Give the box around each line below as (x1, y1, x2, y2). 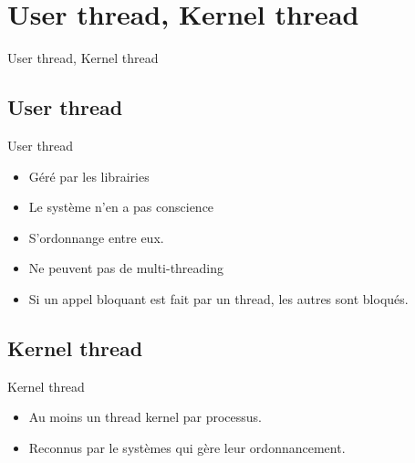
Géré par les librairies (28, 166, 150, 185)
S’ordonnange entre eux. (28, 227, 164, 247)
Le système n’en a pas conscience (28, 197, 214, 216)
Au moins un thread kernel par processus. (28, 407, 262, 426)
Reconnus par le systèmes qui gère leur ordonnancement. (28, 437, 346, 457)
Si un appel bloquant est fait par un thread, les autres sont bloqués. (28, 289, 409, 308)
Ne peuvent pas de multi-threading (28, 258, 224, 278)
